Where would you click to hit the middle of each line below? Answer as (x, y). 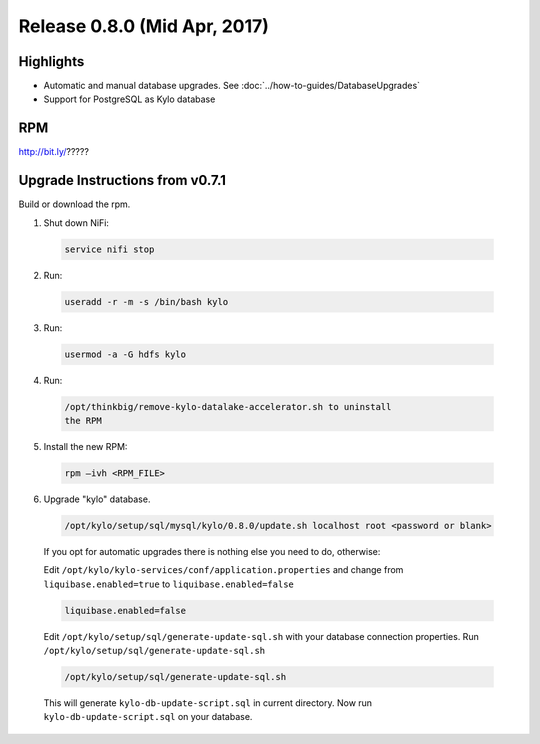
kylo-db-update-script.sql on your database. (148, 717)
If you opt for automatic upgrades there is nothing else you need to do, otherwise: (212, 551)
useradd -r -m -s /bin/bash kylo (146, 301)
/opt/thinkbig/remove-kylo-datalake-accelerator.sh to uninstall (228, 406)
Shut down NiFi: (76, 222)
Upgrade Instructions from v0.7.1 (122, 180)
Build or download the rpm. (74, 204)
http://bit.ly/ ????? (54, 152)
